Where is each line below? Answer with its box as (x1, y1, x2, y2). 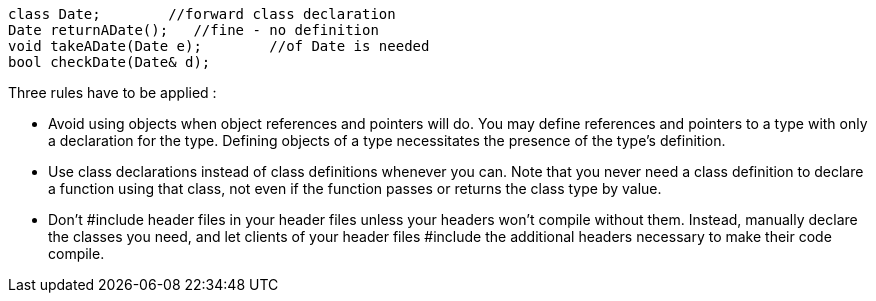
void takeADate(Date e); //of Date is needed (8, 38, 430, 54)
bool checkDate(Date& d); (8, 54, 211, 70)
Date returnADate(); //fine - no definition (8, 22, 379, 38)
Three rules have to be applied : (8, 84, 217, 101)
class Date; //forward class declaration (8, 6, 396, 22)
